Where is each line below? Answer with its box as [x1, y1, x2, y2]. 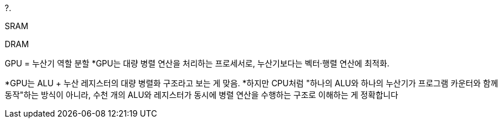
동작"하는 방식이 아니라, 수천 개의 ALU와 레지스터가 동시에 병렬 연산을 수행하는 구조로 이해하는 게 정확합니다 [5, 90, 399, 100]
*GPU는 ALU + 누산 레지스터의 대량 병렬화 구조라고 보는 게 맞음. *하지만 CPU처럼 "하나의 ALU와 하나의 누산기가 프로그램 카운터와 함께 [5, 78, 498, 88]
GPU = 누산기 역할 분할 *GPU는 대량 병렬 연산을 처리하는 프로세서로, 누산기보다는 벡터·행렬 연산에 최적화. [5, 58, 390, 68]
